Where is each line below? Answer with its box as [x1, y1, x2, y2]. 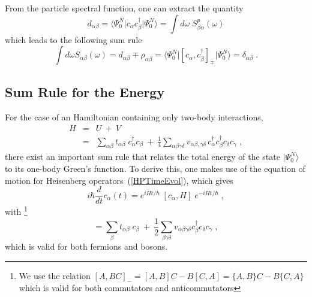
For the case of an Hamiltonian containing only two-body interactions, [5, 111, 263, 123]
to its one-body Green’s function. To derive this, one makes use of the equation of [5, 162, 305, 175]
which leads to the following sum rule [5, 33, 142, 46]
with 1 [5, 204, 28, 217]
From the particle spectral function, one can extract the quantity [5, 2, 244, 14]
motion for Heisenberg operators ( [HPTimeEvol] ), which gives [5, 174, 233, 186]
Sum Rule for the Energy [5, 83, 165, 101]
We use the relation [19, 269, 91, 281]
